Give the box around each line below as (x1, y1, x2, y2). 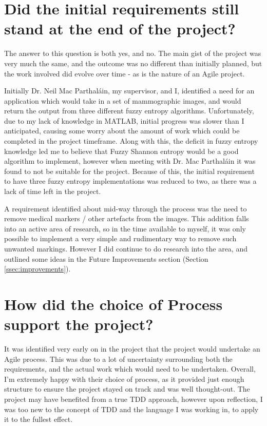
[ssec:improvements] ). (4, 263, 71, 274)
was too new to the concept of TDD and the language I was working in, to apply (4, 403, 259, 414)
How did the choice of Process (4, 293, 223, 314)
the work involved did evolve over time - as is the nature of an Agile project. (4, 68, 245, 79)
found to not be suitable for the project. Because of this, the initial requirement (4, 165, 255, 176)
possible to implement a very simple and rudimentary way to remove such (4, 233, 237, 244)
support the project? (4, 314, 154, 335)
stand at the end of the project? (4, 18, 236, 39)
